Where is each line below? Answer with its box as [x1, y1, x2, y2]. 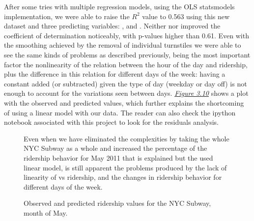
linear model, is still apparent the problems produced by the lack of [24, 162, 227, 172]
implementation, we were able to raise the [4, 11, 130, 21]
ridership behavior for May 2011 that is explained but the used [24, 152, 213, 163]
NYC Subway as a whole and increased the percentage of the [24, 143, 207, 153]
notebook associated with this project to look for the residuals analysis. [4, 117, 219, 127]
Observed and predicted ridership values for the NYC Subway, [24, 198, 211, 208]
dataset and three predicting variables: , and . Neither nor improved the [4, 21, 221, 31]
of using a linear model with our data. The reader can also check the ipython [4, 107, 236, 117]
